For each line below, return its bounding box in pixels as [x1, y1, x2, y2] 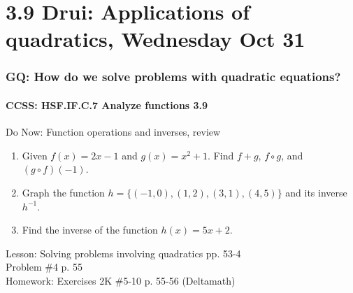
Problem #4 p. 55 [6, 259, 82, 274]
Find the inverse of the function [22, 222, 158, 237]
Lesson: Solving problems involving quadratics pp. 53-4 [6, 245, 241, 260]
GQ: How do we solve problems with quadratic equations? [6, 68, 341, 85]
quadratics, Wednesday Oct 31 [6, 24, 305, 53]
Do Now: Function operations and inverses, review [6, 124, 221, 139]
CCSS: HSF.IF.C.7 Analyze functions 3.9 [6, 98, 208, 112]
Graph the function [22, 185, 105, 199]
